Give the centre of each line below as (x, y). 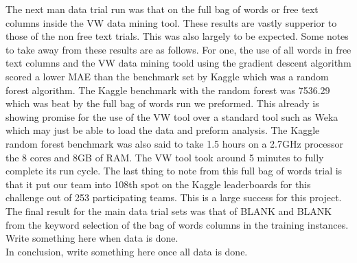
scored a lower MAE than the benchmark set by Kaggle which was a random (167, 76)
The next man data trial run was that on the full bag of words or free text (162, 9)
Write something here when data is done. (92, 238)
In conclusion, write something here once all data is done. (127, 251)
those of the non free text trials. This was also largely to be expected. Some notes (177, 36)
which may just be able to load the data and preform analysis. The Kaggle (163, 130)
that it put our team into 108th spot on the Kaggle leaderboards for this (158, 184)
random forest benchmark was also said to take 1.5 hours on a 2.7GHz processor (174, 143)
